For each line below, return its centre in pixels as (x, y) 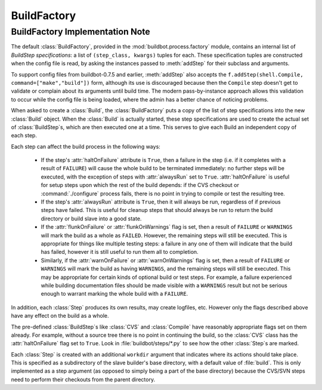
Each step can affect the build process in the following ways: (86, 146)
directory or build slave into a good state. (91, 219)
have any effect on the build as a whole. (60, 316)
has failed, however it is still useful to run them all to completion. (120, 252)
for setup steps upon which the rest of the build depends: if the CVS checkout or (140, 185)
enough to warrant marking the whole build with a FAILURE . (114, 294)
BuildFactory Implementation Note (80, 32)
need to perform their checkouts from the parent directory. (83, 379)
